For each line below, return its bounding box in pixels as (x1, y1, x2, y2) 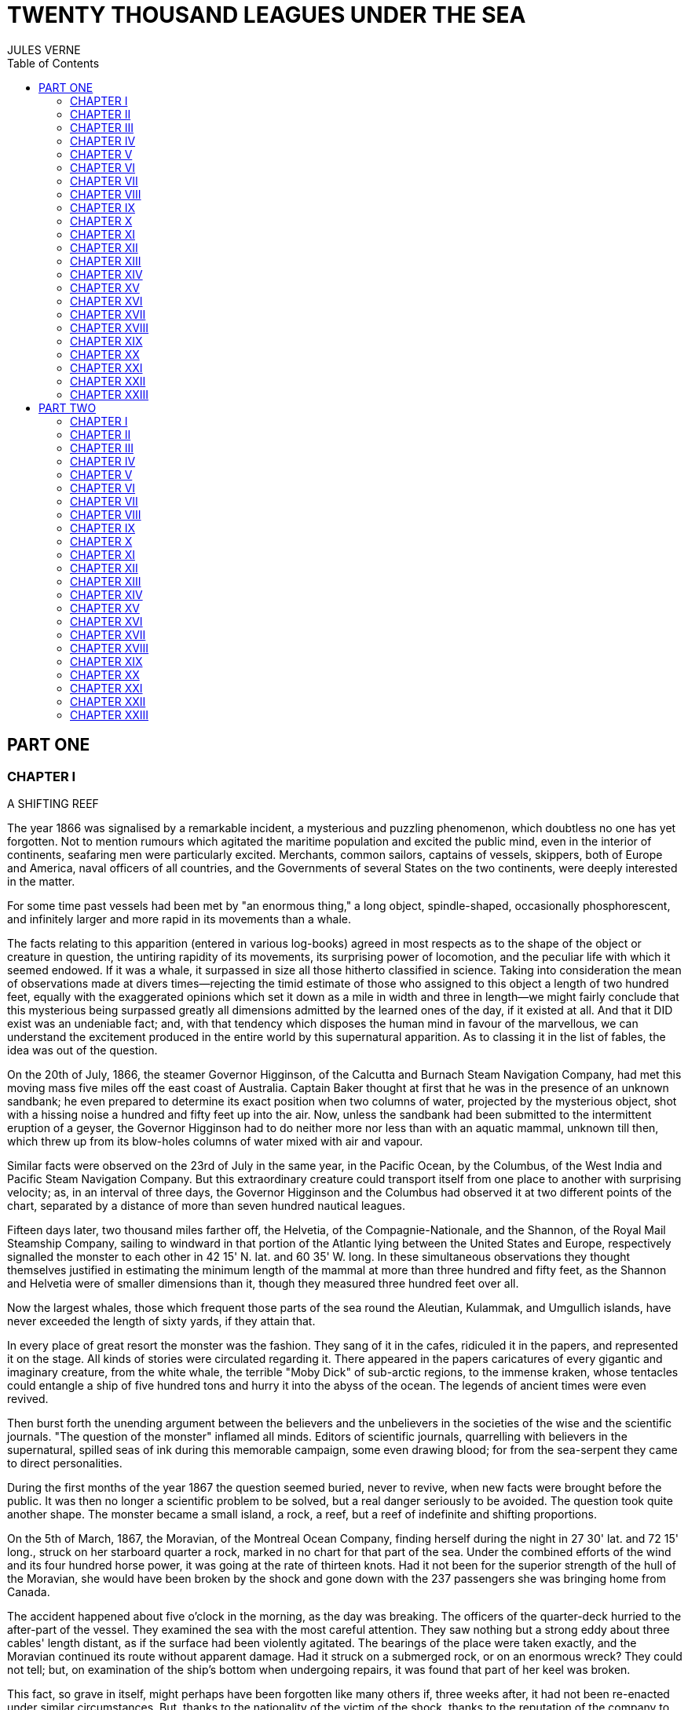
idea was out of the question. (7, 1043, 158, 1057)
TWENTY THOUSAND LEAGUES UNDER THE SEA (7, 2, 526, 28)
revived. (7, 1391, 49, 1405)
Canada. (7, 1584, 50, 1599)
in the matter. (7, 874, 75, 888)
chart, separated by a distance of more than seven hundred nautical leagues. (7, 1198, 405, 1212)
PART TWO (38, 400, 97, 415)
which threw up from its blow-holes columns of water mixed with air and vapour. (7, 1134, 423, 1148)
